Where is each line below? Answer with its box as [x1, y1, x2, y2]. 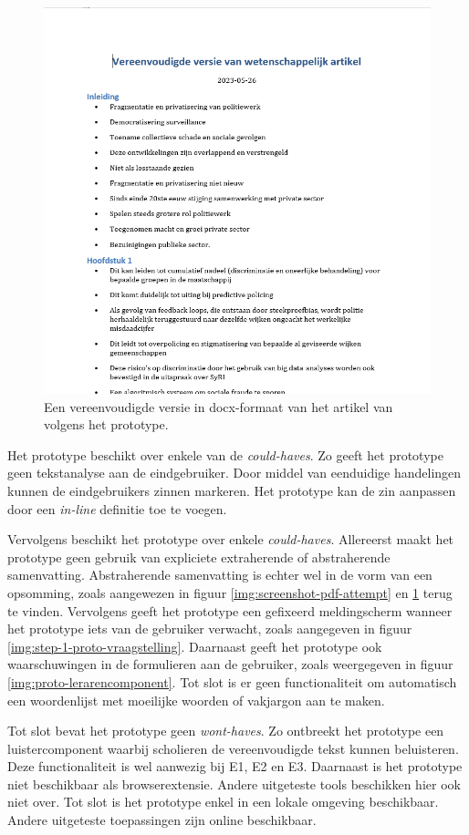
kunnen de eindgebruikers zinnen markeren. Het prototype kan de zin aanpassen [7, 480, 456, 500]
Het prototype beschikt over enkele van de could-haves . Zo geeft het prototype [7, 445, 443, 464]
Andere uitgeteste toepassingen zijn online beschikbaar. [7, 810, 317, 830]
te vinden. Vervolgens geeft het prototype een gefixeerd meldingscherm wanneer [7, 601, 453, 620]
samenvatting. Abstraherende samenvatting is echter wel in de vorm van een [7, 565, 433, 584]
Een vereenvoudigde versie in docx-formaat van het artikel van [44, 397, 393, 416]
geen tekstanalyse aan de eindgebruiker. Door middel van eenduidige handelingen [7, 463, 462, 482]
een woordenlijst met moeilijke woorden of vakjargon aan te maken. [7, 690, 385, 709]
